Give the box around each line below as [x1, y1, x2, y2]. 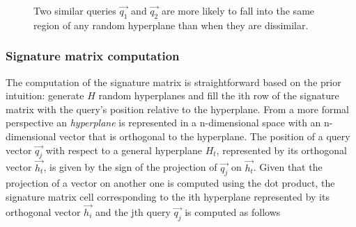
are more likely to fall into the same [161, 3, 315, 17]
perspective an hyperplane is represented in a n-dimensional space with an [6, 115, 321, 130]
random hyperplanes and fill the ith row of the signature [98, 88, 339, 103]
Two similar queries [33, 3, 116, 17]
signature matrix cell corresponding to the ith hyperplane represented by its [6, 189, 330, 203]
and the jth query [95, 204, 171, 219]
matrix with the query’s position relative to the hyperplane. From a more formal [6, 101, 349, 116]
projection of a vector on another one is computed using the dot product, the [6, 176, 335, 190]
